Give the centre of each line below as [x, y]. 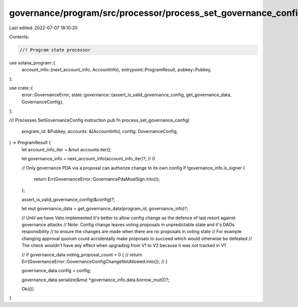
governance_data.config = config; [56, 271]
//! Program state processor [55, 50]
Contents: [19, 37]
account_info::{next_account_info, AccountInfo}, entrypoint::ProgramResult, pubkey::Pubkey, [117, 70]
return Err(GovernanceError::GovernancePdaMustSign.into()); [97, 179]
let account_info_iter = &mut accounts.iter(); [67, 149]
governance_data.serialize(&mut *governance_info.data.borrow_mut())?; [96, 280]
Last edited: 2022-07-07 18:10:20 [43, 28]
